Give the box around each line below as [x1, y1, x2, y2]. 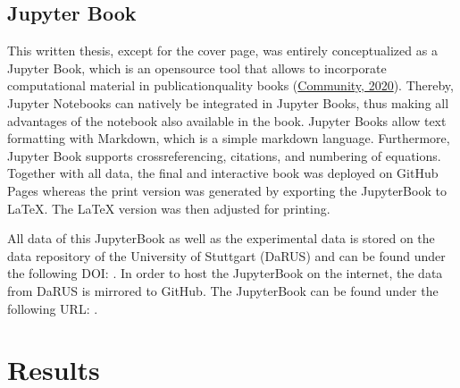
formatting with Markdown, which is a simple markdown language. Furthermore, [7, 129, 450, 148]
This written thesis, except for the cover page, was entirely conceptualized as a [7, 41, 438, 60]
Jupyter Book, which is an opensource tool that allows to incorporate [7, 58, 387, 77]
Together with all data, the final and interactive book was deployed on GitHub [7, 164, 439, 182]
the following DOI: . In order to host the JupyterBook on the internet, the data [7, 264, 443, 283]
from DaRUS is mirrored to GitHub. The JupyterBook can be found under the [7, 281, 439, 299]
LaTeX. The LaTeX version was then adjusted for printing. [7, 198, 330, 217]
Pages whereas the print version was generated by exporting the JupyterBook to [7, 181, 447, 199]
